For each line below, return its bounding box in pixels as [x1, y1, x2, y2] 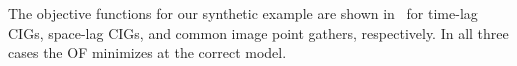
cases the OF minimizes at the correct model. [8, 42, 287, 63]
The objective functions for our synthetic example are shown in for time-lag [8, 3, 478, 23]
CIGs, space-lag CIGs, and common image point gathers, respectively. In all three [8, 22, 509, 43]
